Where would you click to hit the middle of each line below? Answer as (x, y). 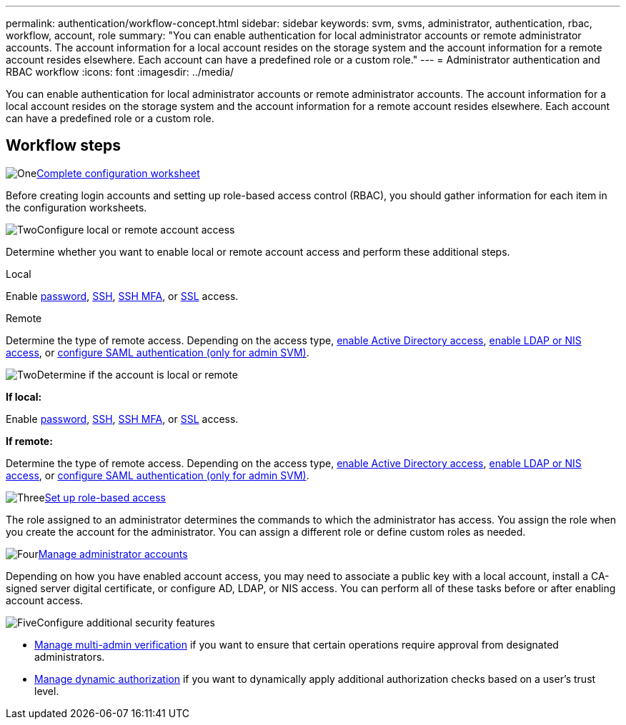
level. (47, 691)
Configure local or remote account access (136, 229)
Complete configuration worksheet (118, 173)
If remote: (29, 441)
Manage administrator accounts (113, 554)
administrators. (70, 656)
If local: (24, 396)
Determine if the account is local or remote (137, 374)
